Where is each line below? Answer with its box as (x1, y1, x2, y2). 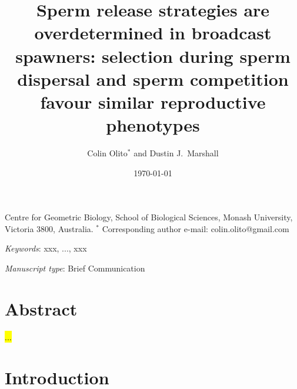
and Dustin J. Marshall (134, 147, 219, 159)
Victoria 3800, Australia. (5, 222, 94, 234)
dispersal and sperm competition (17, 66, 289, 90)
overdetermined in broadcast (34, 21, 272, 45)
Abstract (5, 296, 78, 320)
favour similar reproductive (40, 89, 266, 113)
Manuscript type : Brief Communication (5, 262, 145, 274)
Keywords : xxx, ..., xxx (5, 242, 87, 254)
